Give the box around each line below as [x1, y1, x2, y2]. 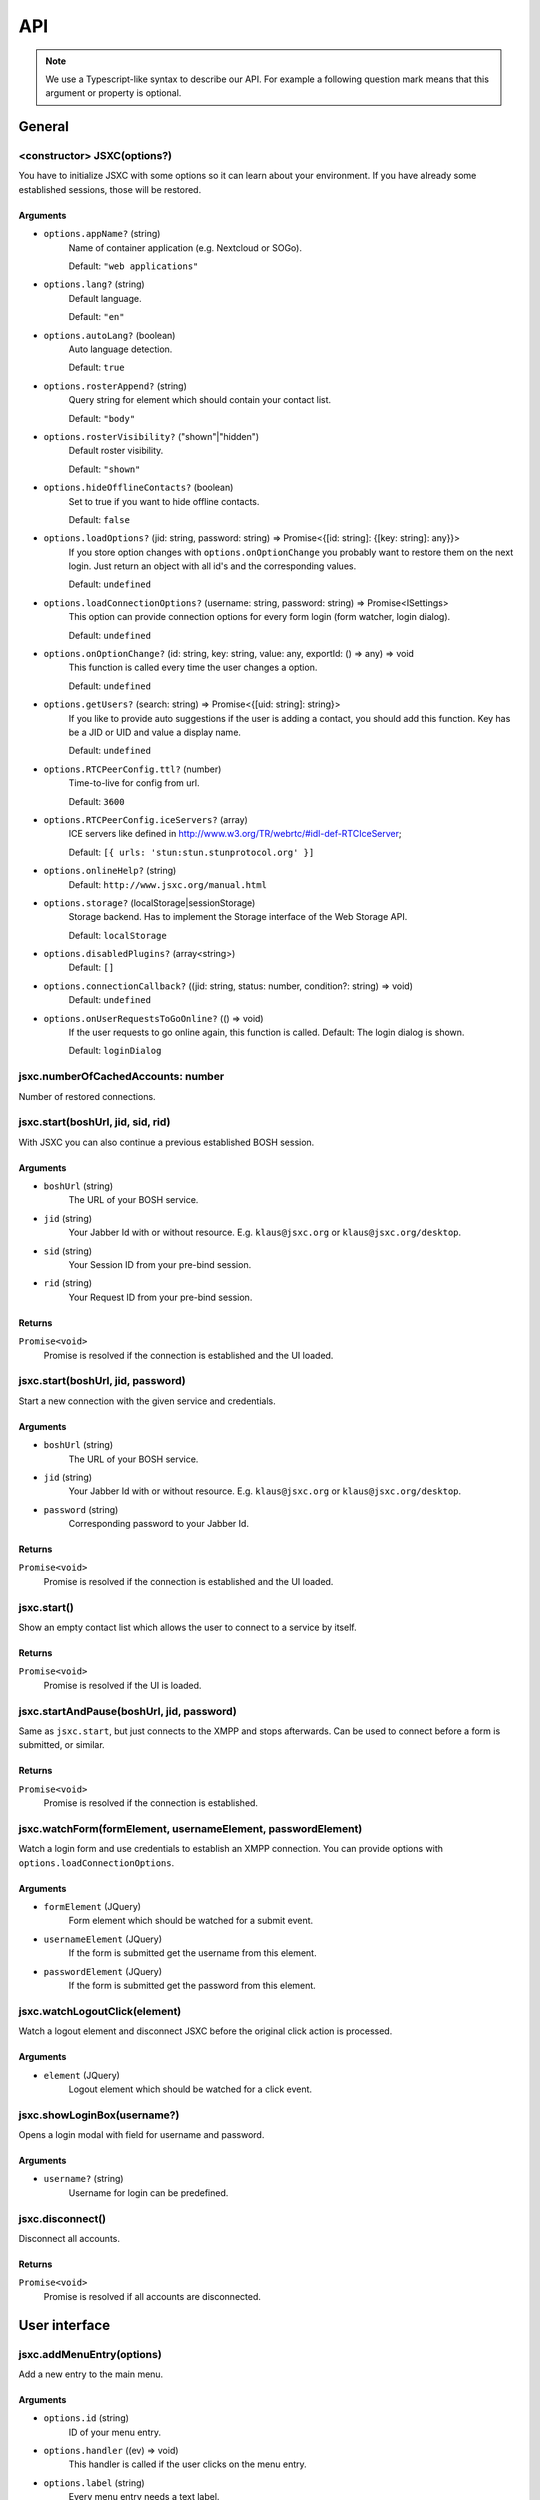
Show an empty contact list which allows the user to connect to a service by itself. [18, 1621, 357, 1633]
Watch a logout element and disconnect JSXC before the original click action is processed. [18, 2025, 393, 2037]
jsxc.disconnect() [18, 2211, 107, 2225]
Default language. [68, 292, 142, 304]
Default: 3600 [68, 795, 125, 807]
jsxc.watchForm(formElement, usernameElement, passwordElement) [18, 1821, 363, 1835]
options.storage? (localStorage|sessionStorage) [43, 896, 256, 909]
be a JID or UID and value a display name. [68, 726, 242, 738]
